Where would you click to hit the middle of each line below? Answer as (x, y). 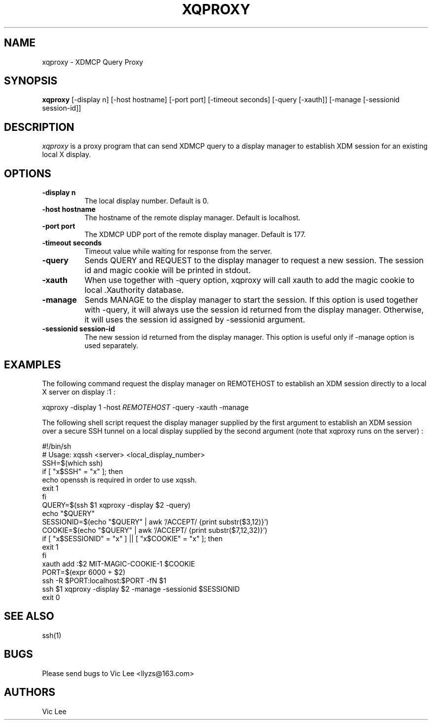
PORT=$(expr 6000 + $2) (84, 572)
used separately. (111, 346)
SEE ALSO (29, 616)
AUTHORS (30, 692)
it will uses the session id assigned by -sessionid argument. (195, 320)
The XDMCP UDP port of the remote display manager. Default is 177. (195, 235)
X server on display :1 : (79, 392)
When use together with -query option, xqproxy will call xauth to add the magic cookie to (250, 280)
